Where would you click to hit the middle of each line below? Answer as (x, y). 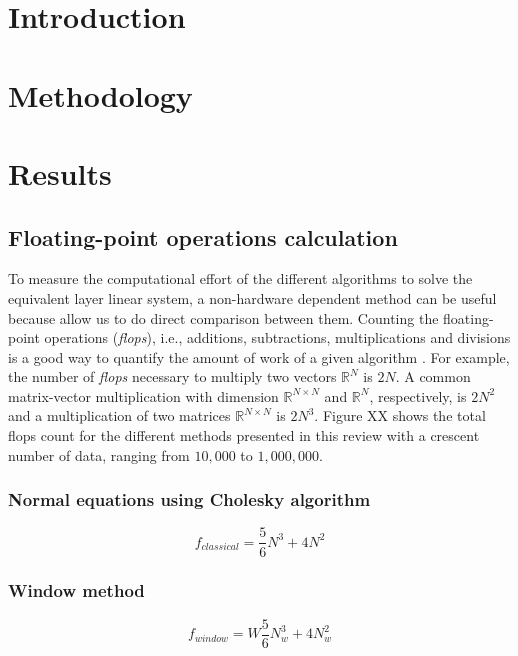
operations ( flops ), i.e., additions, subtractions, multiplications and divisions (277, 337)
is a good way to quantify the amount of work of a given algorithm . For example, (259, 356)
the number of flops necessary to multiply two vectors (172, 376)
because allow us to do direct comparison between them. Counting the (223, 317)
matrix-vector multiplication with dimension (143, 395)
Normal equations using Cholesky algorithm (189, 499)
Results (60, 172)
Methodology (100, 94)
